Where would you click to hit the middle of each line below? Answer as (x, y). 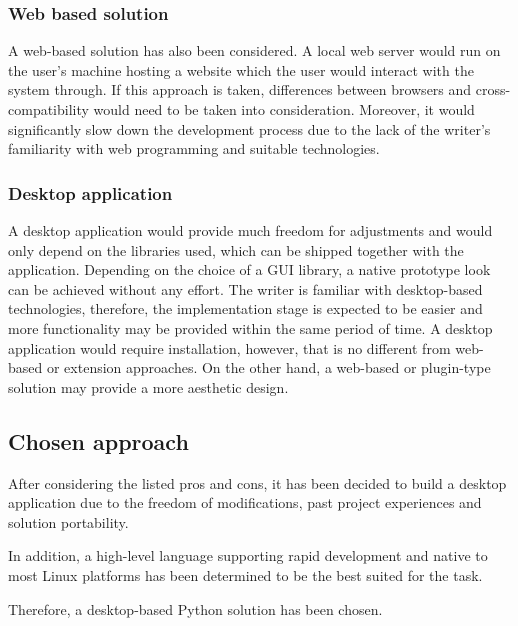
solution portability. (68, 521)
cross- (493, 89)
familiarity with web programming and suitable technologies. (194, 148)
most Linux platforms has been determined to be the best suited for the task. (245, 574)
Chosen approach (98, 440)
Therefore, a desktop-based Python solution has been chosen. (195, 608)
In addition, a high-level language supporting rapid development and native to (248, 555)
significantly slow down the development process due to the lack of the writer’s (249, 128)
